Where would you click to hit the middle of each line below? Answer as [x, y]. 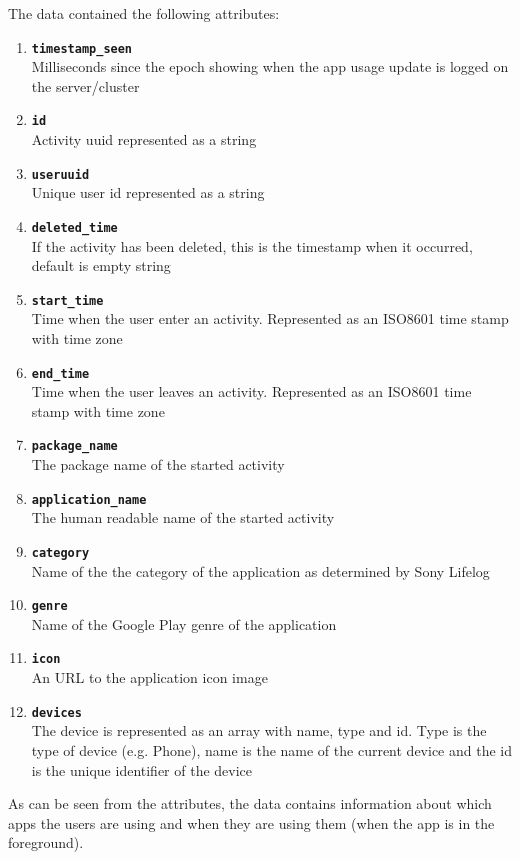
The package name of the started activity [158, 464]
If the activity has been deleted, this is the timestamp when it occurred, [252, 245]
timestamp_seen [82, 48]
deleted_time [74, 227]
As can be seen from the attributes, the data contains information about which [250, 803]
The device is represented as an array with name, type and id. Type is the [259, 730]
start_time [67, 300]
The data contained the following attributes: [144, 13]
